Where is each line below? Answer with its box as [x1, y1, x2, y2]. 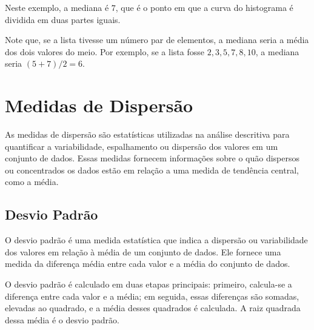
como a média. [5, 175, 59, 188]
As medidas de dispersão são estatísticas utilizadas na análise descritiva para [5, 128, 290, 141]
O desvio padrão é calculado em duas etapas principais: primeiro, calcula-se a [5, 278, 292, 291]
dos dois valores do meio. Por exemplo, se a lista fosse [5, 45, 204, 58]
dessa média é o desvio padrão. [5, 313, 119, 326]
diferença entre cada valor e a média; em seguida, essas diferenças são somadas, [5, 289, 299, 302]
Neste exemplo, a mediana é [5, 1, 109, 13]
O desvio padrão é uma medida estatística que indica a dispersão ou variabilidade [5, 234, 308, 246]
